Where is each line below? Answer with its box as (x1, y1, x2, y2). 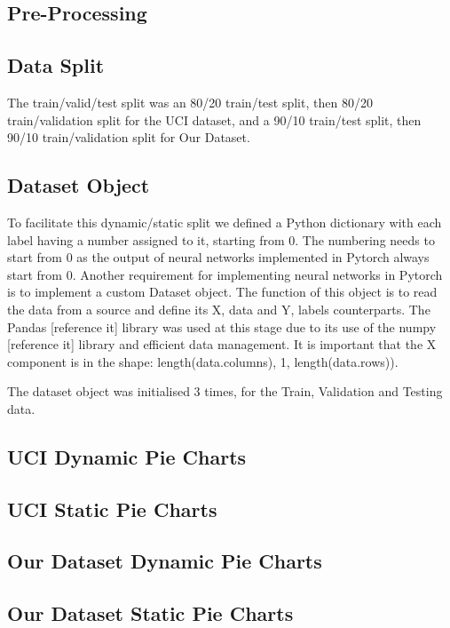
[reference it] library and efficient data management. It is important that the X (7, 335, 437, 354)
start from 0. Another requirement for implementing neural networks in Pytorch (7, 265, 443, 283)
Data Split (7, 52, 105, 79)
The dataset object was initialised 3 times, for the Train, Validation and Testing (7, 382, 443, 401)
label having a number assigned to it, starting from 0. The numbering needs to (7, 230, 435, 249)
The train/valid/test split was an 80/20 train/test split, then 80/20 (7, 92, 373, 111)
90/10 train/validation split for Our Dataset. (7, 128, 250, 147)
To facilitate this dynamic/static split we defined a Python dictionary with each (7, 212, 442, 231)
